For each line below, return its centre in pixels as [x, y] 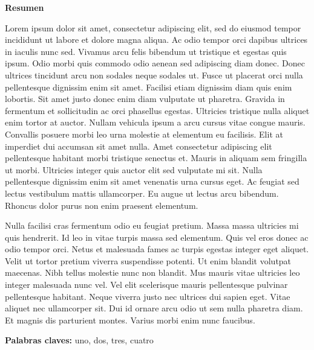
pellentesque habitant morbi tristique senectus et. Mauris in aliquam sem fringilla [156, 158]
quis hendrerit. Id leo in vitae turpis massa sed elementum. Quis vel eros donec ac [157, 237]
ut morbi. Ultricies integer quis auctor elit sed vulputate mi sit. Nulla [134, 169]
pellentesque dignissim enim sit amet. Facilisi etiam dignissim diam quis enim [149, 87]
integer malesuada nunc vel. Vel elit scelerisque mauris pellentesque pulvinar [146, 285]
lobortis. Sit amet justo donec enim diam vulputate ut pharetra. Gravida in [145, 99]
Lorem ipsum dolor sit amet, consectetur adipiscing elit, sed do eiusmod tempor [153, 27]
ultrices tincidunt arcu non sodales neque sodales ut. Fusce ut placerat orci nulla [154, 75]
